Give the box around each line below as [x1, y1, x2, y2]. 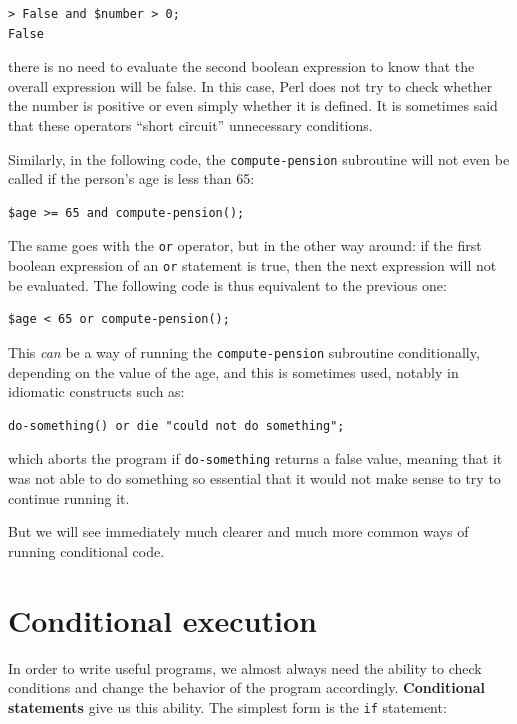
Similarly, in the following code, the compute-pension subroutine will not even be [8, 148, 510, 169]
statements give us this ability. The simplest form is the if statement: [8, 696, 447, 717]
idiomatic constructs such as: [8, 381, 185, 402]
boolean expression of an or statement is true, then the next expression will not [8, 255, 497, 276]
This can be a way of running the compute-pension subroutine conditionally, [8, 341, 480, 362]
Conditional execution [8, 599, 317, 640]
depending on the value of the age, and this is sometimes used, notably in [8, 361, 459, 382]
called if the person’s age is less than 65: [8, 168, 255, 189]
